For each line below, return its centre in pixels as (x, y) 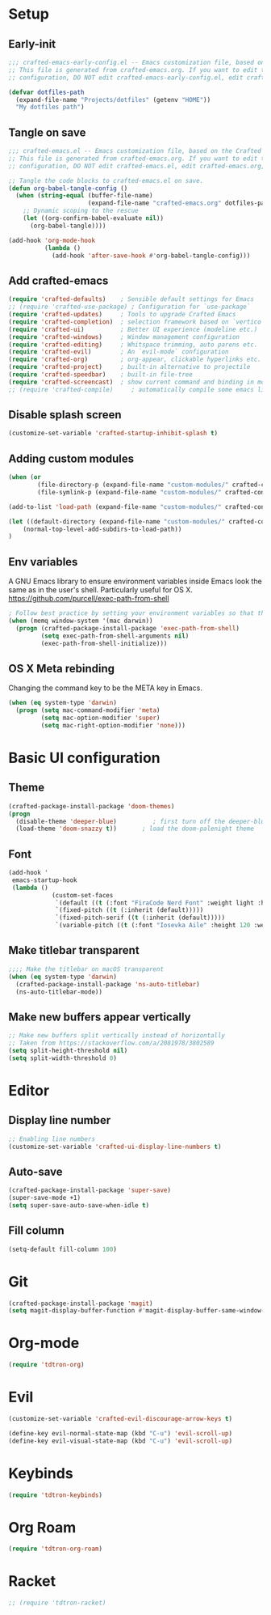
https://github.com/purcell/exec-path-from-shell (89, 599)
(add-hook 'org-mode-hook (52, 240)
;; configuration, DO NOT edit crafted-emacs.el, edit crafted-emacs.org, (137, 166)
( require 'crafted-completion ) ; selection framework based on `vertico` (137, 322)
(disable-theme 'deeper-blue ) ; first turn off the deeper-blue (142, 821)
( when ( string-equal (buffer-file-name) (84, 196)
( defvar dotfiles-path (46, 92)
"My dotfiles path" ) (50, 107)
